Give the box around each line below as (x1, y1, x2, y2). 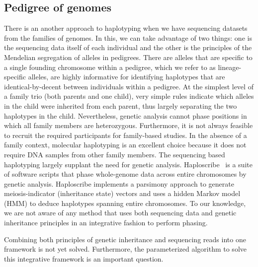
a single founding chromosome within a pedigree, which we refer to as (4, 62, 216, 72)
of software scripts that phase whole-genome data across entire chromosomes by (4, 169, 247, 179)
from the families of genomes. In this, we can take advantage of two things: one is (4, 32, 252, 43)
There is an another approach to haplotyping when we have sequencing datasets (4, 23, 248, 33)
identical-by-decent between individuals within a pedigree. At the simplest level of (4, 81, 254, 91)
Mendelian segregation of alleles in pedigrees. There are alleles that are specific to (4, 52, 253, 62)
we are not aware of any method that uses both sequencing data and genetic (4, 207, 237, 218)
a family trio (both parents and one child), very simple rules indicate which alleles (4, 91, 254, 101)
